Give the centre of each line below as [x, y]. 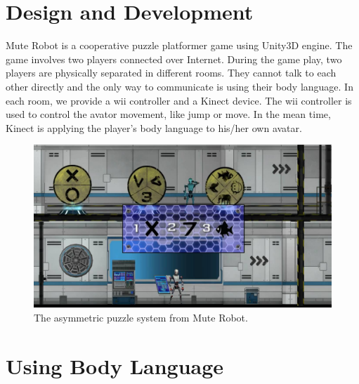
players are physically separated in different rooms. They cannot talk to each [171, 73]
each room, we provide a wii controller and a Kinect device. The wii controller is [179, 100]
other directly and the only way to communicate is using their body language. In [179, 86]
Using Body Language [115, 365]
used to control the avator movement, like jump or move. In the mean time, [168, 114]
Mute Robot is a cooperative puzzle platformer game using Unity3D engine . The [179, 45]
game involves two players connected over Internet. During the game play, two [174, 59]
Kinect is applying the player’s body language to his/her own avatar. [154, 127]
